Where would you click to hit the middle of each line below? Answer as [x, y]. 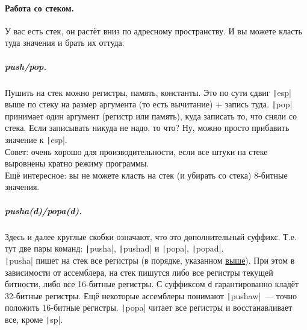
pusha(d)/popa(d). [44, 210]
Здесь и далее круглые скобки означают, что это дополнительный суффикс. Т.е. [151, 236]
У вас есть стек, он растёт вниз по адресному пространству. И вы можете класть [153, 30]
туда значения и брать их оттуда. [65, 43]
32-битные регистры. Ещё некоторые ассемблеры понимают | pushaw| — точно [151, 295]
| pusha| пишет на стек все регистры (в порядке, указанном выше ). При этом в [150, 260]
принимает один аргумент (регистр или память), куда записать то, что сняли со [151, 116]
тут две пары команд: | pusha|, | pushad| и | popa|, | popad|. [114, 248]
